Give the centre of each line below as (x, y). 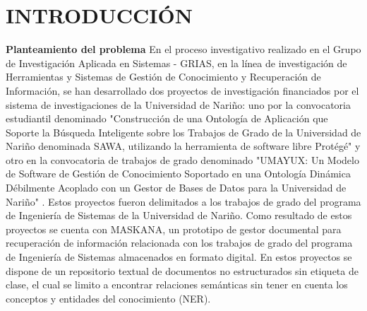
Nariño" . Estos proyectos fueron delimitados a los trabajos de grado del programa (183, 201)
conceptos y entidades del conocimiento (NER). (108, 298)
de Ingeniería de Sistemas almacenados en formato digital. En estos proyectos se (179, 257)
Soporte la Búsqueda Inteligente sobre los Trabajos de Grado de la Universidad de (183, 132)
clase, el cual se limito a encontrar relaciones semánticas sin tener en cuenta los (177, 284)
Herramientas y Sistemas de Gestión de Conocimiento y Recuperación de (163, 77)
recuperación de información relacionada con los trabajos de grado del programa (179, 243)
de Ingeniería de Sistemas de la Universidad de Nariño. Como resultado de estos (179, 215)
